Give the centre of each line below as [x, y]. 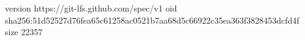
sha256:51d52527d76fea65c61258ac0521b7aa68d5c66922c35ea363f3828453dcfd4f [152, 20]
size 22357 [24, 32]
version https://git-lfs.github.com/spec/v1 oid [91, 8]
